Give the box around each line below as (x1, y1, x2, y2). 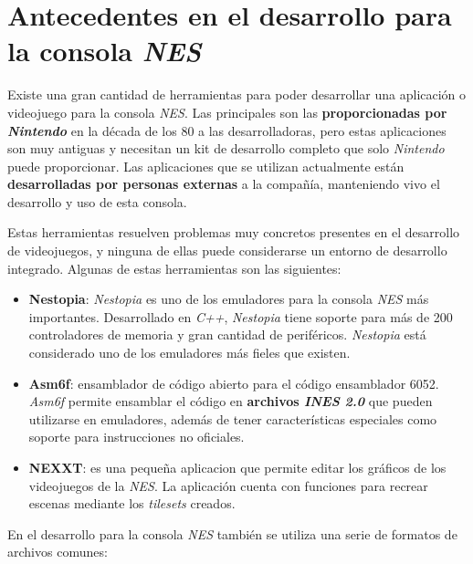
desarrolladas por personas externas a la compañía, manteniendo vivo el (7, 174, 440, 193)
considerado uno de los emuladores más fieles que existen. (28, 343, 351, 362)
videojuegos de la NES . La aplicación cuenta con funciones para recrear (28, 475, 428, 495)
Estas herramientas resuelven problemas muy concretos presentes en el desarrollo (7, 223, 460, 242)
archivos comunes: (7, 542, 108, 561)
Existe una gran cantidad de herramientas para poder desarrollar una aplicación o (7, 85, 467, 104)
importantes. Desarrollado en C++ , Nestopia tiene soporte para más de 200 (28, 307, 453, 326)
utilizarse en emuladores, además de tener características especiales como (28, 409, 437, 428)
